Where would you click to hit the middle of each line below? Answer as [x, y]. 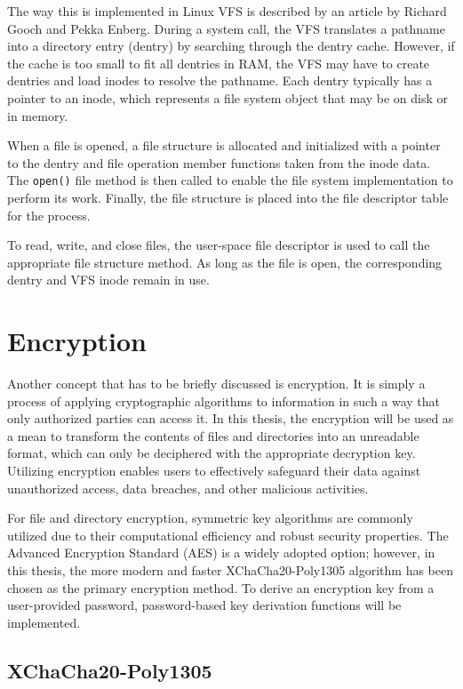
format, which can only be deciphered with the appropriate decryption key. [212, 453]
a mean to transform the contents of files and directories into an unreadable [213, 435]
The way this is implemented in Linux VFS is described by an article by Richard [227, 11]
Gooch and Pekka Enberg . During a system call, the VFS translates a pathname [226, 28]
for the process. [49, 215]
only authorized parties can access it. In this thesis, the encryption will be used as [231, 418]
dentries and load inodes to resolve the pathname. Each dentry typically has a [220, 80]
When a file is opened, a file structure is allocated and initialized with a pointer [224, 145]
